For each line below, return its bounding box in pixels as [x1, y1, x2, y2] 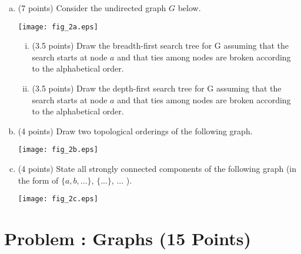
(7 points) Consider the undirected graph [18, 2, 166, 13]
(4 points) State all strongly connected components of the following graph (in [18, 162, 297, 175]
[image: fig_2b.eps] [18, 145, 98, 154]
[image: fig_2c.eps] [18, 195, 98, 204]
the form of [18, 174, 59, 186]
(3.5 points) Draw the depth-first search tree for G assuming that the [32, 82, 282, 94]
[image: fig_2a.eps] [18, 22, 98, 31]
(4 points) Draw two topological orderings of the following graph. [18, 124, 253, 137]
